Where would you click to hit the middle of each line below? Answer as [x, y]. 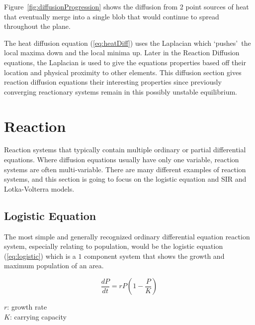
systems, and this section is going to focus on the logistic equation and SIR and [125, 179]
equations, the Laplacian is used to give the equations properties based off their [125, 62]
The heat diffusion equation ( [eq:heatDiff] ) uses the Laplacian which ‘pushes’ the [127, 43]
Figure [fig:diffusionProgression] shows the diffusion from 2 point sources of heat [127, 6]
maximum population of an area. [54, 266]
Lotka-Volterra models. [39, 188]
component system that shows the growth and [154, 256]
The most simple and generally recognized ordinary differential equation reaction [127, 236]
